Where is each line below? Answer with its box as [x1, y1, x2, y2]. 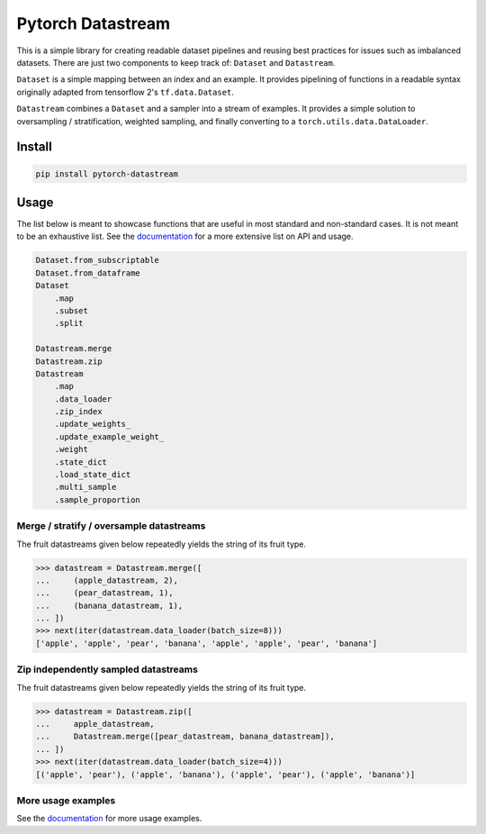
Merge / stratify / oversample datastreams [16, 520, 206, 532]
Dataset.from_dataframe [35, 267, 141, 278]
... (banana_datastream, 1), [35, 600, 184, 611]
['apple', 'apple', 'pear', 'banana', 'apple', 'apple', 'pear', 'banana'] [35, 638, 378, 648]
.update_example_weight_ [54, 431, 165, 441]
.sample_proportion [54, 494, 141, 504]
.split [54, 318, 84, 329]
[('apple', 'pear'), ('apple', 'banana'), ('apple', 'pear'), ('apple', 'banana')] [35, 769, 416, 779]
